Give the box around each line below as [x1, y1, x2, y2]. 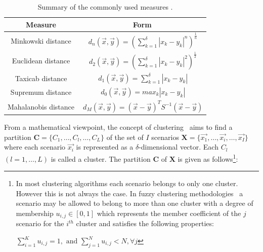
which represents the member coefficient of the [97, 207, 241, 218]
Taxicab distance [15, 73, 67, 83]
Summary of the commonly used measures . [37, 2, 173, 12]
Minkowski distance [11, 35, 71, 46]
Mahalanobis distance [8, 101, 75, 112]
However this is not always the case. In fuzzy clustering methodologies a [16, 188, 243, 198]
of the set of [106, 131, 144, 142]
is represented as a [76, 141, 134, 152]
